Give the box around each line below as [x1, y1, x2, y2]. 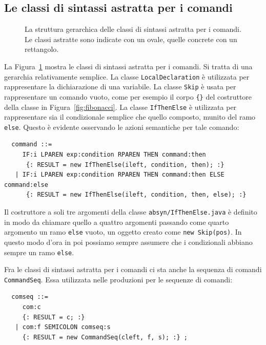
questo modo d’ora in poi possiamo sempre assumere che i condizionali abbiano [4, 236, 253, 247]
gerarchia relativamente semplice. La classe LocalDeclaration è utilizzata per [4, 71, 250, 82]
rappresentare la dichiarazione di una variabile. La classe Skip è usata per [4, 81, 236, 92]
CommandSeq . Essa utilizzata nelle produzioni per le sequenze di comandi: [4, 274, 233, 284]
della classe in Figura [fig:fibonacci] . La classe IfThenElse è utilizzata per [4, 101, 237, 112]
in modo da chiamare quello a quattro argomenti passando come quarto [4, 216, 229, 227]
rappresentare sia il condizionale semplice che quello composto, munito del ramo [4, 111, 256, 122]
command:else [4, 181, 48, 188]
